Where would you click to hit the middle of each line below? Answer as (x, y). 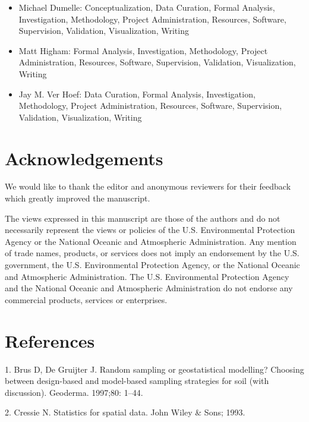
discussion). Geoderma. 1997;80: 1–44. (74, 392)
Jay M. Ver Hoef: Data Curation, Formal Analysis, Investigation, (137, 94)
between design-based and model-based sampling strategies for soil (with (137, 381)
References (50, 340)
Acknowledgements (84, 158)
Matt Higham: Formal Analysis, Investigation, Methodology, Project (143, 50)
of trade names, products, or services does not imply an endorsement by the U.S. (152, 253)
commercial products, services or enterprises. (86, 299)
